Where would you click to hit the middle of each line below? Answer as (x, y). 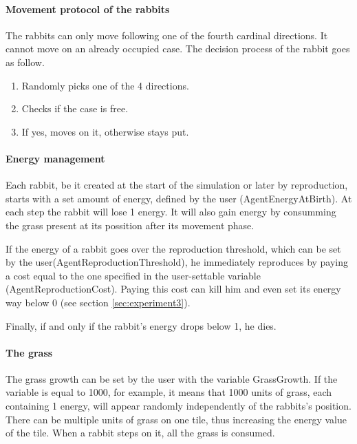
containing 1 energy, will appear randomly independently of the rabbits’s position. (178, 406)
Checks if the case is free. (75, 108)
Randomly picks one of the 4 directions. (105, 85)
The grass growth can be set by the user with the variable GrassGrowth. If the (172, 378)
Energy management (55, 158)
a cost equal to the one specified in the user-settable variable (133, 275)
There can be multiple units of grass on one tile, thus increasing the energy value (176, 419)
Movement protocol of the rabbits (88, 9)
